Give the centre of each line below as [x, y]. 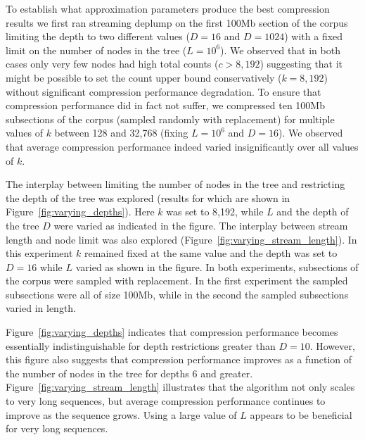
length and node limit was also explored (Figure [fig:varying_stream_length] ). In [181, 239]
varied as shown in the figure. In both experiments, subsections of [217, 266]
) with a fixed [314, 36]
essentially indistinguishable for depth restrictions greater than [141, 345]
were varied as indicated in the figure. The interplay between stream [201, 225]
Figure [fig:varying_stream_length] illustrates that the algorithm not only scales [180, 387]
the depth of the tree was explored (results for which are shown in [148, 197]
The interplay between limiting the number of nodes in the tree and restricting [175, 184]
